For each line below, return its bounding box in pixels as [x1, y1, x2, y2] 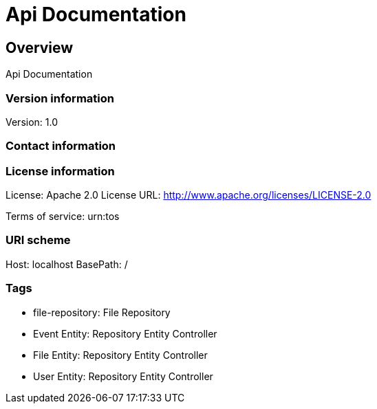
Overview [6, 38, 74, 56]
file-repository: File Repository [33, 306, 171, 318]
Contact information [6, 139, 116, 153]
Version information [6, 91, 114, 105]
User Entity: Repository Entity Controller [33, 370, 213, 382]
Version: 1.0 [6, 115, 58, 128]
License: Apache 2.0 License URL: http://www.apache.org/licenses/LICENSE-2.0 [6, 189, 371, 201]
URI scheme [6, 233, 71, 247]
